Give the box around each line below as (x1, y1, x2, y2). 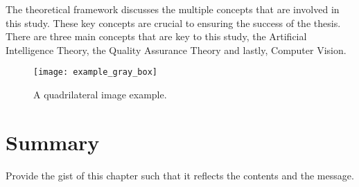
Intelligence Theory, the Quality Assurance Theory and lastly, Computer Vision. (6, 42, 347, 57)
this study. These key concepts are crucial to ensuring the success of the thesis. (6, 15, 341, 30)
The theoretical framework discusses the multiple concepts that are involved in (6, 2, 340, 16)
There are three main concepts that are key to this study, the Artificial (6, 29, 307, 44)
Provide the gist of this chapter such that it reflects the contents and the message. (6, 168, 354, 182)
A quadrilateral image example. (33, 87, 167, 102)
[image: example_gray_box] (33, 67, 157, 78)
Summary (6, 127, 100, 156)
